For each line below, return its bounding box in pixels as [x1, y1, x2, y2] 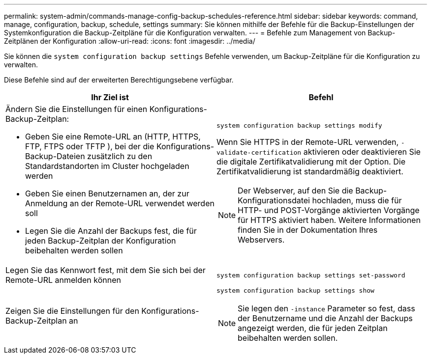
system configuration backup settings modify [216, 121, 382, 129]
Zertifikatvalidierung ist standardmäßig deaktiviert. [216, 166, 403, 176]
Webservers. [238, 234, 285, 245]
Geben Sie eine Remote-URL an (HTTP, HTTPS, [25, 132, 201, 141]
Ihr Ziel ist [91, 92, 129, 102]
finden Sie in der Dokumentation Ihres [238, 224, 378, 235]
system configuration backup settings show [216, 287, 374, 294]
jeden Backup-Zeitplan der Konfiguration [25, 236, 176, 246]
